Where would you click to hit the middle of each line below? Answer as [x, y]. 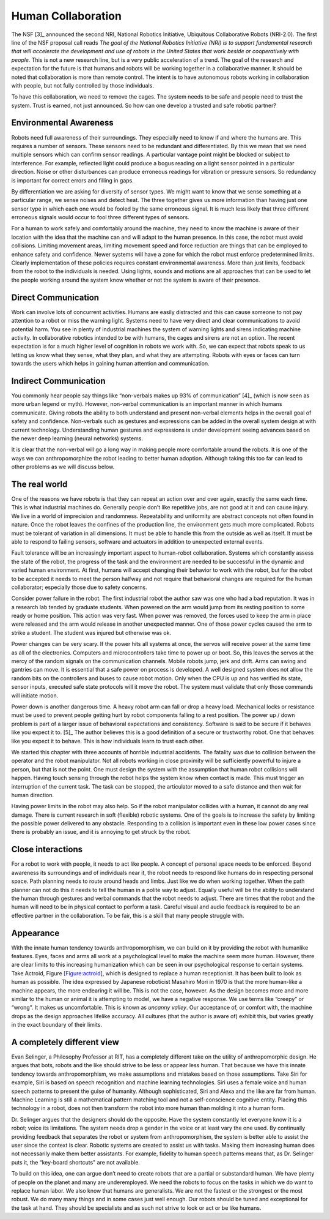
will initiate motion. [35, 696]
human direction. [33, 795]
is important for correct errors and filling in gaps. [73, 180]
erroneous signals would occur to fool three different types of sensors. [100, 217]
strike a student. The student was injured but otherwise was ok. [91, 632]
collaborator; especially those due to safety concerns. [79, 587]
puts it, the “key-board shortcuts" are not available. [76, 1162]
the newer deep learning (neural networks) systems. [77, 438]
